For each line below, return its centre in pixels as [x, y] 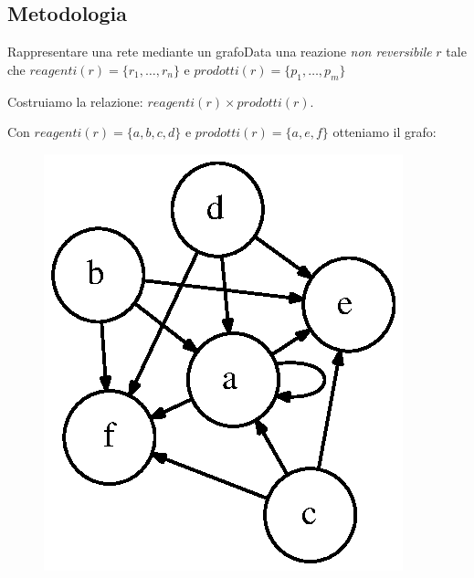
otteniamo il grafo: [384, 132]
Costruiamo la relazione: [75, 101]
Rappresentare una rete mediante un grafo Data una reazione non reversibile [220, 52]
